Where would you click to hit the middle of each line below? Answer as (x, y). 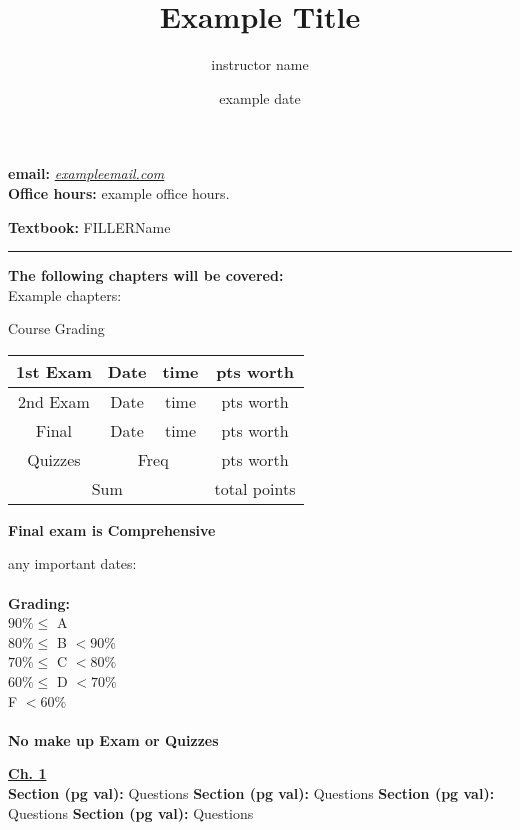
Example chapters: (65, 294)
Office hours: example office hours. (119, 192)
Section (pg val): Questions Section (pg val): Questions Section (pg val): (251, 793)
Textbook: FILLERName (89, 226)
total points (255, 488)
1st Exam (54, 371)
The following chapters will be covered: (146, 275)
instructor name (260, 64)
